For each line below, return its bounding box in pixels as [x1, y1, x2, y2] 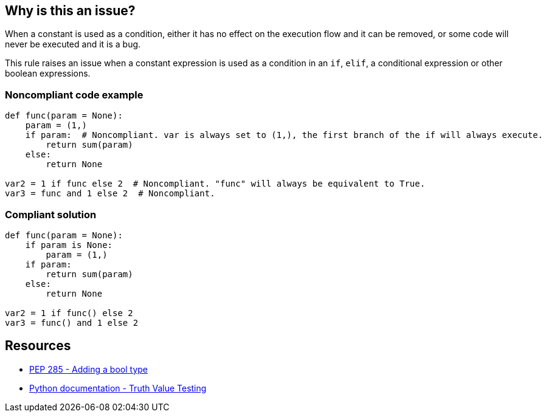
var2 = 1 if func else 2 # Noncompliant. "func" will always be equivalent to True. [5, 179, 426, 189]
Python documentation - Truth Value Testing [29, 382, 207, 393]
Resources [5, 338, 71, 354]
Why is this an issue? [5, 3, 136, 18]
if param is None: [25, 240, 113, 250]
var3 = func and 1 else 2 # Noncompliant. [5, 188, 215, 199]
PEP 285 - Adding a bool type [29, 364, 148, 374]
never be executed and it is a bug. [5, 39, 141, 50]
